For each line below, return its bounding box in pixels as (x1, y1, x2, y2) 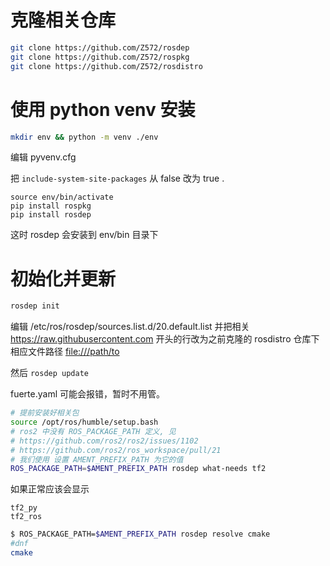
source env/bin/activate (10, 192, 114, 203)
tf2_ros (10, 512, 43, 522)
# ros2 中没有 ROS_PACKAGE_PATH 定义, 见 (10, 426, 177, 436)
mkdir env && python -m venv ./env (10, 132, 159, 142)
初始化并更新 (10, 267, 117, 290)
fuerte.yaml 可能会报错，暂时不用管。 (10, 388, 166, 400)
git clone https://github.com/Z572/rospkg (10, 52, 190, 62)
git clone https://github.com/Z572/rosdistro (10, 61, 203, 71)
